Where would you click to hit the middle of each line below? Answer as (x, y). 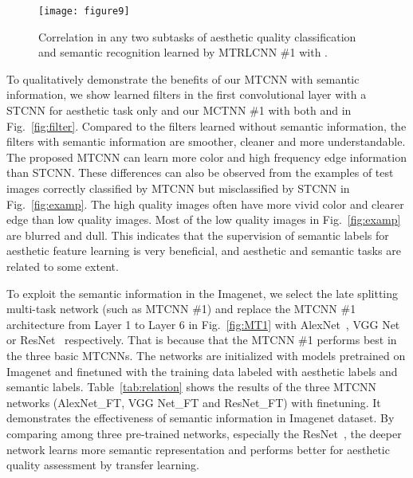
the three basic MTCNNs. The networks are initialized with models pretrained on (206, 355)
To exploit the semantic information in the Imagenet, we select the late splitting (203, 293)
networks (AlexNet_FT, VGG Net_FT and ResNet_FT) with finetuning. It (194, 402)
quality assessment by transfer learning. (103, 465)
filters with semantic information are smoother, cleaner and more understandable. (206, 141)
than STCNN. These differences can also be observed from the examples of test (200, 172)
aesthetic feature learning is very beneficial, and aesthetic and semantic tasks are (204, 251)
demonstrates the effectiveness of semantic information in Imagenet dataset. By (201, 418)
